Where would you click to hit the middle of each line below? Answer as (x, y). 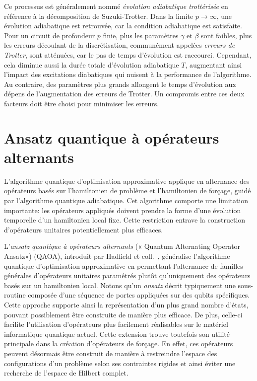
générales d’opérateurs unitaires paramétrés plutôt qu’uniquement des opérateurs (127, 275)
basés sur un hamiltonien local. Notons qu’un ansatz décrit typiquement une (120, 285)
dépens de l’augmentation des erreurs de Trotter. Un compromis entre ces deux (124, 94)
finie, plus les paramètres (141, 35)
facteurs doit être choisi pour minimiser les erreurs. (82, 103)
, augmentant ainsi (214, 64)
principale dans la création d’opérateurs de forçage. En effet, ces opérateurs (119, 343)
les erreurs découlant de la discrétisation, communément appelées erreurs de (120, 45)
